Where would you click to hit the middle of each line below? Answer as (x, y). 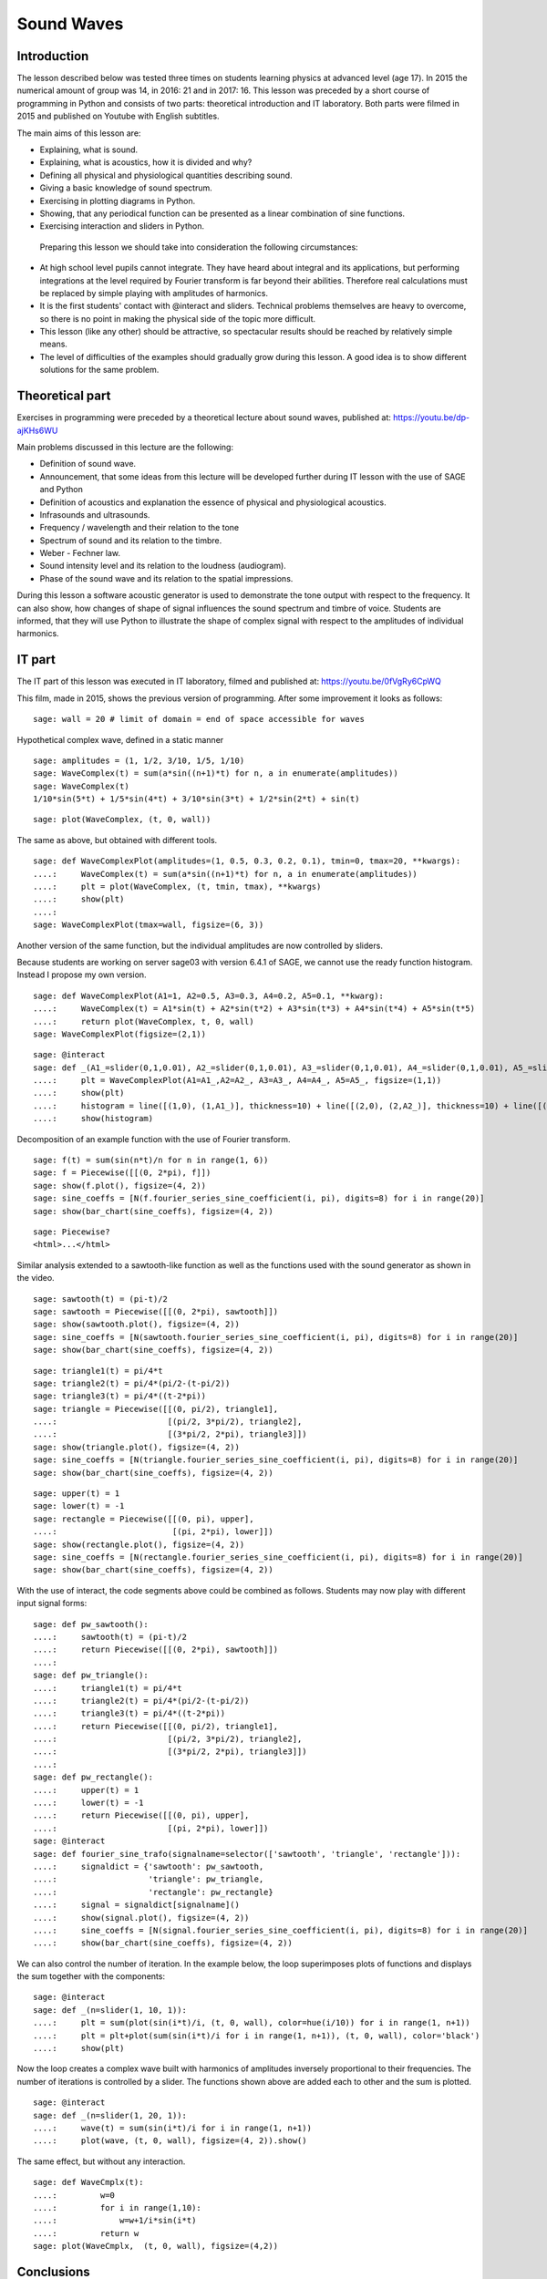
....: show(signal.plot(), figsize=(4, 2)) (141, 1918)
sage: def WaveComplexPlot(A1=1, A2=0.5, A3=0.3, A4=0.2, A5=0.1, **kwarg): (209, 995)
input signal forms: (52, 1604)
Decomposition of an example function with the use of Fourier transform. (154, 1139)
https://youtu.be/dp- (431, 418)
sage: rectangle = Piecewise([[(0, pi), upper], (144, 1519)
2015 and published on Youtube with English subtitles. (118, 116)
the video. (36, 1278)
